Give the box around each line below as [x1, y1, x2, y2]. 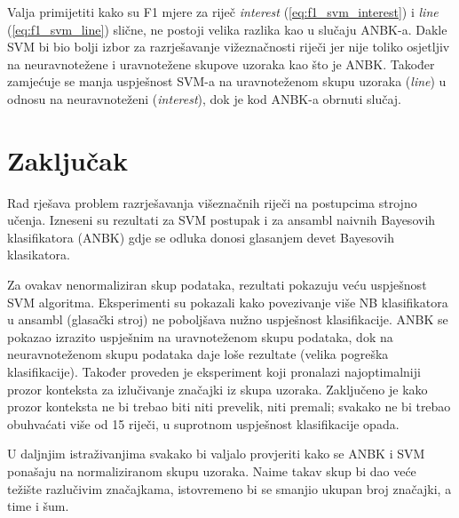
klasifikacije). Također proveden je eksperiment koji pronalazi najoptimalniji [7, 363, 421, 381]
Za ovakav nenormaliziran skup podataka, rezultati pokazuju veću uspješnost [7, 275, 427, 294]
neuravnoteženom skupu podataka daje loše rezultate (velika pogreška [7, 345, 389, 363]
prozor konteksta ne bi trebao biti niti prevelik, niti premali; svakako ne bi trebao [7, 397, 451, 416]
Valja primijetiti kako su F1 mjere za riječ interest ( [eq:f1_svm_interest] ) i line [7, 3, 439, 20]
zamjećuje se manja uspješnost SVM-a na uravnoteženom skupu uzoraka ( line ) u [7, 72, 447, 91]
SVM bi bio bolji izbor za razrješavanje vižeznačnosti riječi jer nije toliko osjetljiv [7, 37, 450, 56]
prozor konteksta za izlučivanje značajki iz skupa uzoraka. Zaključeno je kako [7, 379, 428, 398]
